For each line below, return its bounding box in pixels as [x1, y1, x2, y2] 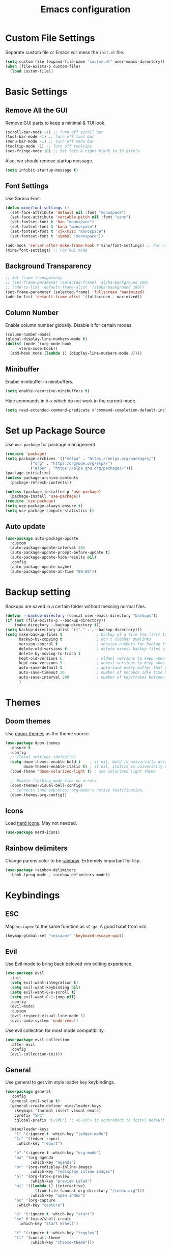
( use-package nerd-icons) [5, 830, 60, 835]
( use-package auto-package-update [5, 536, 79, 541]
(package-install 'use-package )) [10, 494, 81, 499]
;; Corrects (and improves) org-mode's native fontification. [10, 787, 145, 792]
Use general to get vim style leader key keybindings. [5, 1079, 116, 1086]
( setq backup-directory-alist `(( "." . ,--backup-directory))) [5, 627, 142, 633]
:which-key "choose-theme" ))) [30, 1240, 95, 1245]
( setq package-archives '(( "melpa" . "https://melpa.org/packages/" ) [5, 456, 156, 462]
